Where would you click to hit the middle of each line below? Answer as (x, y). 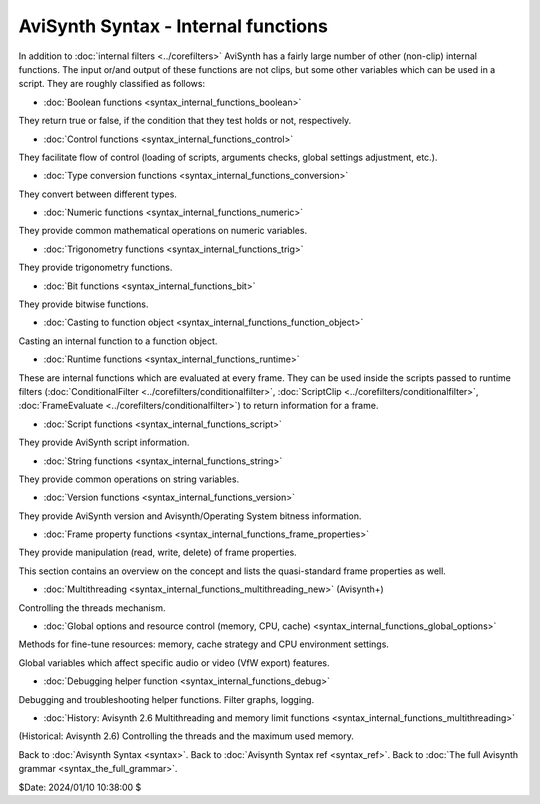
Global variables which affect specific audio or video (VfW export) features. (174, 662)
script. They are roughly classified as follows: (111, 84)
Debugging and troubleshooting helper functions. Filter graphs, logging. (166, 699)
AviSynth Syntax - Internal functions (173, 26)
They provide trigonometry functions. (95, 267)
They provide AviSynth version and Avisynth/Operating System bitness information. (190, 516)
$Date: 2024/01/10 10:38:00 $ (80, 787)
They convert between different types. (97, 194)
